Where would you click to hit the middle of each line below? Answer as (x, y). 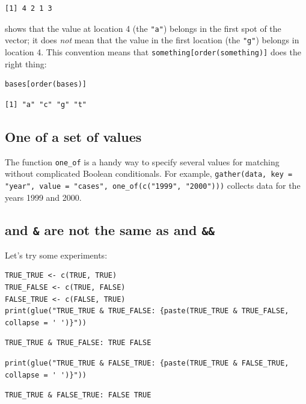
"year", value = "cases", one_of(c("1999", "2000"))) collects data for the (153, 185)
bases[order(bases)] (46, 84)
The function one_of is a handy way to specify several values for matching (142, 161)
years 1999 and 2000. (43, 197)
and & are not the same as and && (110, 229)
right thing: (26, 63)
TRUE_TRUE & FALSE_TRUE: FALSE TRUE (78, 395)
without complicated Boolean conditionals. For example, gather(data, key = (149, 173)
